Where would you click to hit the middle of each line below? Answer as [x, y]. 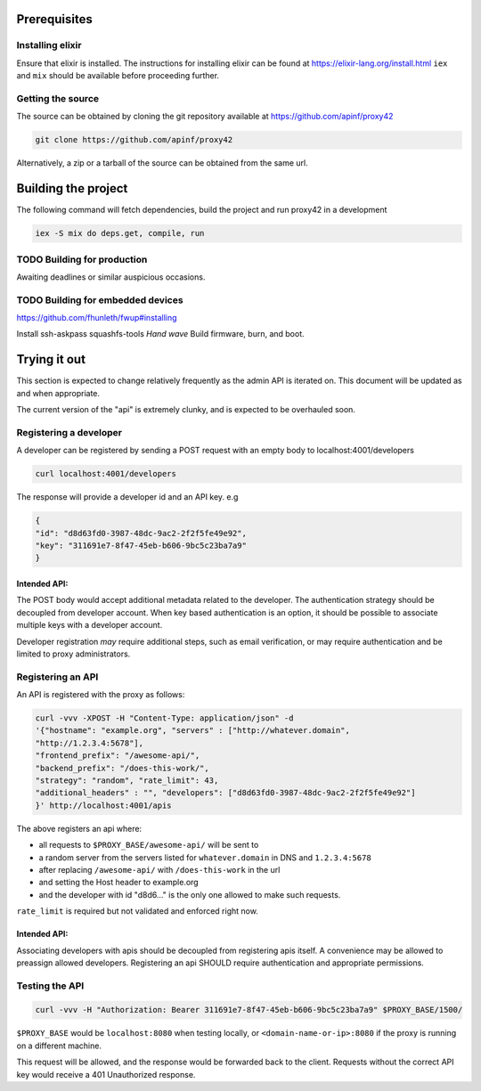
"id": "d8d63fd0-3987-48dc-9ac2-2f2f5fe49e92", [141, 533]
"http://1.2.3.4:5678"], [90, 743]
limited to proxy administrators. [73, 654]
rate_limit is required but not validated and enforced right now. [137, 911]
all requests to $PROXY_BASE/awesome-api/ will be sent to [149, 845]
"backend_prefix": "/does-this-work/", [122, 768]
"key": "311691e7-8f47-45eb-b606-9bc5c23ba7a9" [141, 545]
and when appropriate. [58, 393]
